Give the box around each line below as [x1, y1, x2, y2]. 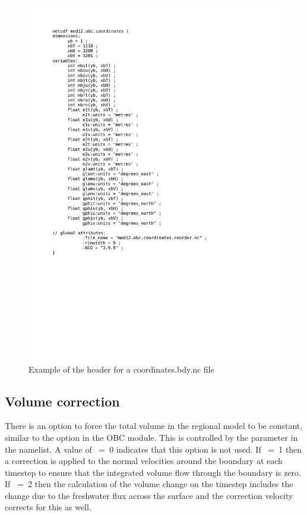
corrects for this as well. [5, 501, 91, 513]
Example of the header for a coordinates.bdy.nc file [29, 363, 214, 375]
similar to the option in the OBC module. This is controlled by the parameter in [5, 431, 298, 443]
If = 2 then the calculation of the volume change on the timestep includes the [5, 478, 293, 490]
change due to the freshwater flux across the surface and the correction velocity [5, 489, 293, 501]
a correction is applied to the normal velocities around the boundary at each [5, 454, 283, 467]
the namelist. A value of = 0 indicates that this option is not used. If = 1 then [5, 443, 302, 455]
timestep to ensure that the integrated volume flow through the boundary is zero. [5, 466, 301, 478]
